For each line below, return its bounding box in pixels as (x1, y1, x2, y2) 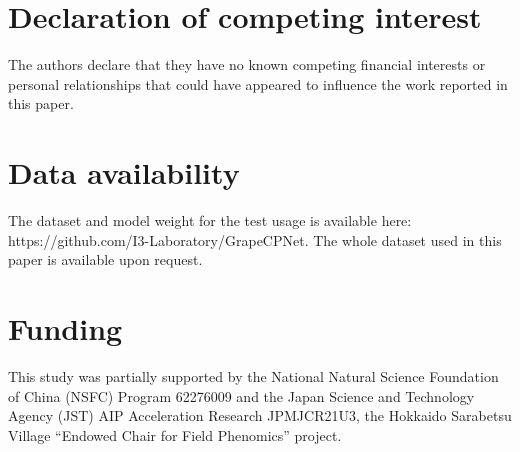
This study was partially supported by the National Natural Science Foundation (8, 365, 499, 386)
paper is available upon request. (8, 249, 203, 270)
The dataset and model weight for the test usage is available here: (8, 210, 412, 231)
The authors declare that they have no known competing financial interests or (8, 54, 486, 75)
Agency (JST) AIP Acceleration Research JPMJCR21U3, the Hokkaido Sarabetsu (8, 405, 512, 426)
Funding (8, 308, 123, 348)
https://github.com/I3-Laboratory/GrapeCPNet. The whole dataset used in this (8, 229, 502, 250)
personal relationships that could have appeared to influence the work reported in (8, 73, 508, 94)
